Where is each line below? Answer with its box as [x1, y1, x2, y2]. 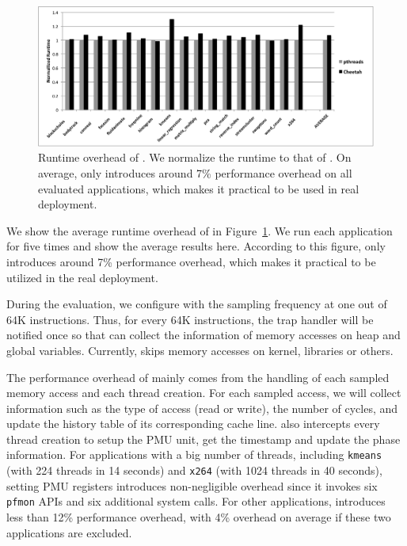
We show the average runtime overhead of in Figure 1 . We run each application [6, 222, 393, 239]
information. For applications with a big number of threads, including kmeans [6, 446, 382, 463]
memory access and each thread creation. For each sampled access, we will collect [6, 384, 401, 401]
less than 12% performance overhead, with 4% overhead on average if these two [6, 509, 391, 525]
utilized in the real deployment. [6, 269, 158, 285]
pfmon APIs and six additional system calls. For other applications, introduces [6, 493, 386, 510]
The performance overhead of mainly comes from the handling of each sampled [6, 368, 390, 385]
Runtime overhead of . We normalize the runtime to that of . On [38, 149, 352, 166]
